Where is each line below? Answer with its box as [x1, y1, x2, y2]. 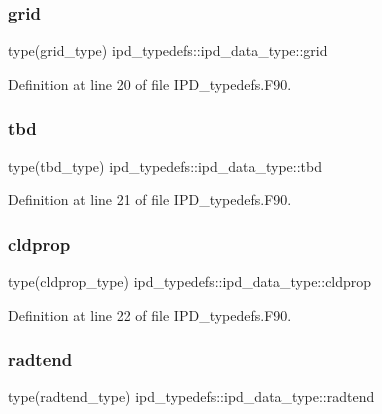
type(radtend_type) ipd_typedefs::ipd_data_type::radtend [8, 386, 375, 407]
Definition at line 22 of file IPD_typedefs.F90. [8, 304, 292, 325]
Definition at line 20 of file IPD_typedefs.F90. [8, 73, 292, 94]
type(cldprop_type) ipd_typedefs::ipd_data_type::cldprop [8, 271, 372, 292]
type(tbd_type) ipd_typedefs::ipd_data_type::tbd [8, 155, 323, 176]
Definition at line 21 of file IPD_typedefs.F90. [8, 189, 292, 210]
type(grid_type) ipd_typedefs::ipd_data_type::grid [8, 40, 328, 61]
